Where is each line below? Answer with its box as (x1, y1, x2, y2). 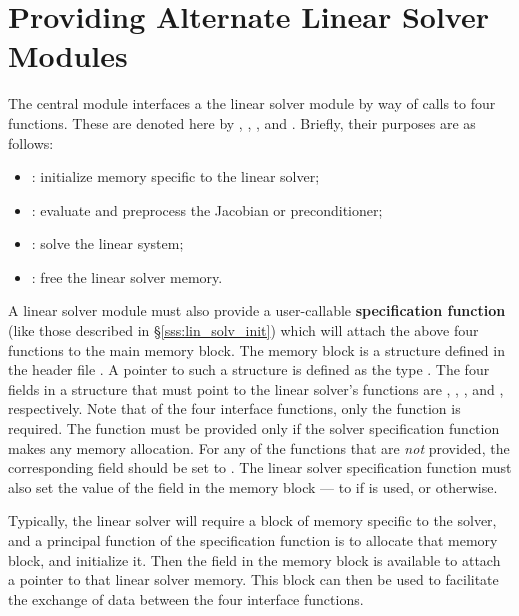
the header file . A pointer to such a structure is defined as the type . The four (8, 359, 490, 380)
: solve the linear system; (31, 233, 184, 254)
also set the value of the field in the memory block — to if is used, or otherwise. (8, 476, 498, 497)
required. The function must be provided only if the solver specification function (8, 418, 500, 439)
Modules (8, 35, 128, 76)
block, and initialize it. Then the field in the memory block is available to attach (8, 549, 501, 570)
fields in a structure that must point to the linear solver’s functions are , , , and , (8, 378, 504, 399)
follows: (8, 132, 54, 153)
